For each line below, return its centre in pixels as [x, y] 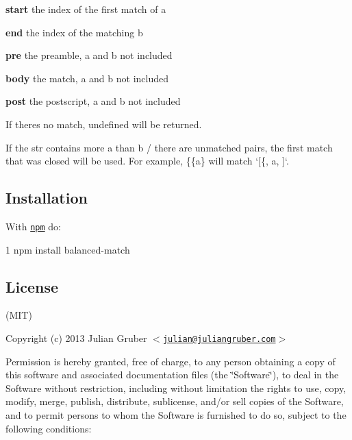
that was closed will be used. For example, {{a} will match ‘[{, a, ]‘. [147, 161]
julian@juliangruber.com [219, 339]
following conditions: [49, 428]
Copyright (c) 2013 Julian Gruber [76, 338]
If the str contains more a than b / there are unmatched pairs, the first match [169, 147]
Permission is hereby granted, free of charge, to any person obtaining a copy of [171, 361]
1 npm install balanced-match [68, 249]
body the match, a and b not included [87, 78]
